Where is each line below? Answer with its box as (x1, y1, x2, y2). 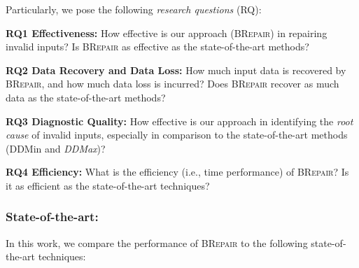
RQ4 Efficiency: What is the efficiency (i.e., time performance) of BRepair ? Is (6, 164, 349, 179)
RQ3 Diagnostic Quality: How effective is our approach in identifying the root (6, 113, 353, 128)
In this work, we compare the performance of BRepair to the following (6, 235, 308, 250)
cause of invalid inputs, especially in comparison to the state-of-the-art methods (6, 127, 348, 142)
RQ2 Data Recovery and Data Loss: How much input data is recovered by (6, 62, 346, 77)
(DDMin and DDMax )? (6, 141, 106, 155)
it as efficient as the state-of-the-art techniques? (6, 178, 210, 192)
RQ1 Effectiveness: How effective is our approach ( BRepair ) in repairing (6, 25, 328, 40)
